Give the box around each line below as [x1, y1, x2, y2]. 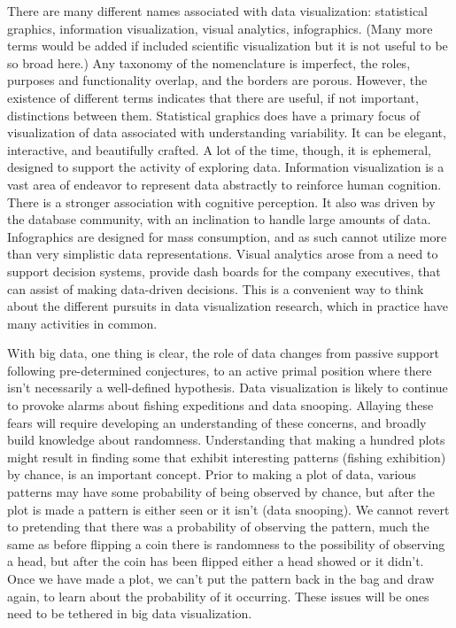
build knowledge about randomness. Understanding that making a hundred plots [7, 430, 445, 449]
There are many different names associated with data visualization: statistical [7, 2, 428, 19]
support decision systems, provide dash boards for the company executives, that [7, 261, 441, 280]
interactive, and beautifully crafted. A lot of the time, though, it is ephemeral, [7, 140, 431, 159]
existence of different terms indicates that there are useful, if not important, [7, 88, 419, 106]
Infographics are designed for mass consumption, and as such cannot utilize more [7, 227, 447, 245]
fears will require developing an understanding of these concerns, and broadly [7, 413, 427, 431]
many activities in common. [7, 314, 158, 332]
